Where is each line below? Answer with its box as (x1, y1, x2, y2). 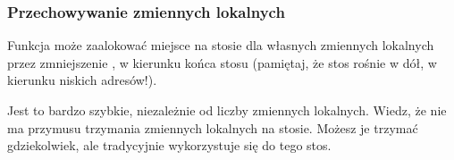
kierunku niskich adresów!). (7, 71, 157, 89)
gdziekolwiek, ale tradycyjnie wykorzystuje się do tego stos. (7, 136, 332, 155)
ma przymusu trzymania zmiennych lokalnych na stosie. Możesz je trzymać (7, 118, 418, 137)
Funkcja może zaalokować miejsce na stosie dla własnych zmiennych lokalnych (7, 36, 434, 55)
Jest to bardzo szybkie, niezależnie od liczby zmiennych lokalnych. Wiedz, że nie (7, 101, 447, 119)
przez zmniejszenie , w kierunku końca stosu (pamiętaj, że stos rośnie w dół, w (7, 53, 437, 72)
